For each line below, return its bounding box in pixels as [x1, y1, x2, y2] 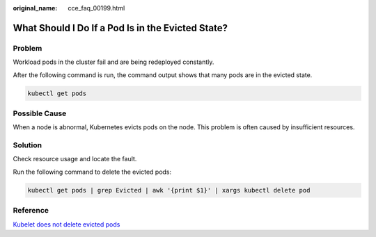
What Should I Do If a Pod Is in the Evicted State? [13, 22, 228, 34]
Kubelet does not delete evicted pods [13, 220, 120, 229]
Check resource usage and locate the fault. [13, 155, 137, 163]
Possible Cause [13, 108, 67, 118]
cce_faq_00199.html [68, 4, 125, 12]
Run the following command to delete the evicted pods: [13, 167, 172, 176]
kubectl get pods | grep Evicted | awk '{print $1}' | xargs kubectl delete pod [27, 186, 311, 194]
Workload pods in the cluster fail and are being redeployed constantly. [13, 58, 214, 66]
